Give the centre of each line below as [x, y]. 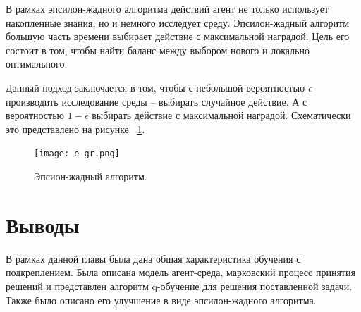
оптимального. [37, 64]
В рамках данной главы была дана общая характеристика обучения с [153, 258]
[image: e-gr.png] [77, 154]
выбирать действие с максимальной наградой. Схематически [221, 115]
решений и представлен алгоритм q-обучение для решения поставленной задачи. [179, 286]
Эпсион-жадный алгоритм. [91, 176]
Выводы [43, 224]
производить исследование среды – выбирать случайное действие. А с [157, 101]
